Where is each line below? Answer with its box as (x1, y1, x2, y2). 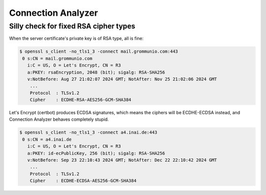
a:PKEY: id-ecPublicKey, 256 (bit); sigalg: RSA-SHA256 (27, 150, 165, 156)
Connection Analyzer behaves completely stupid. (9, 116, 109, 123)
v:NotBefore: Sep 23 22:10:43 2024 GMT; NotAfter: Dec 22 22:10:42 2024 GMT (27, 158, 217, 163)
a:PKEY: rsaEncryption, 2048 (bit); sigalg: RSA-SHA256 (27, 69, 165, 75)
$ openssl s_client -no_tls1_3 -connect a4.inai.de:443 (19, 130, 158, 135)
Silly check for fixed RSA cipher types (9, 22, 135, 31)
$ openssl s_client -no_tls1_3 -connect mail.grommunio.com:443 (19, 49, 178, 54)
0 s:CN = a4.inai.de (22, 136, 72, 142)
